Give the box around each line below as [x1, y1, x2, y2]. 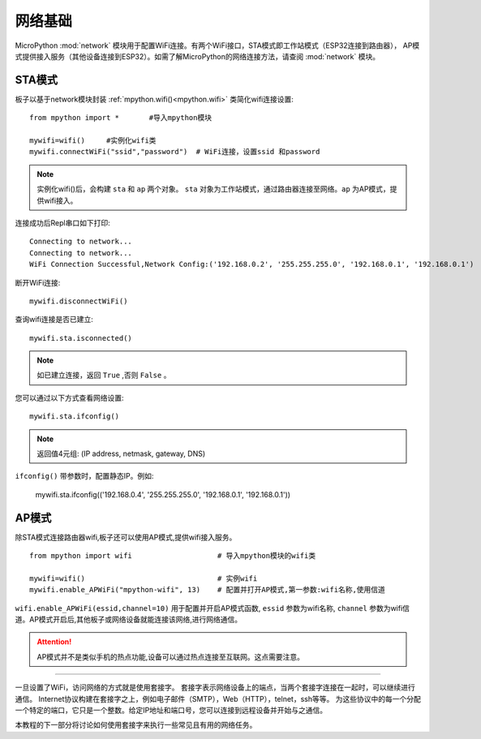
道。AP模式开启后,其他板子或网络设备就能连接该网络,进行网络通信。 [15, 615, 243, 625]
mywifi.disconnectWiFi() [29, 296, 128, 306]
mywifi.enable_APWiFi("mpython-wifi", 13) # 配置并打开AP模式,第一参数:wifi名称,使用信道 [29, 585, 385, 595]
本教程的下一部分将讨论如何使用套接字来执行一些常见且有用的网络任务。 [15, 720, 257, 730]
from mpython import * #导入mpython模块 [29, 114, 213, 122]
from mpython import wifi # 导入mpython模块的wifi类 [29, 552, 316, 561]
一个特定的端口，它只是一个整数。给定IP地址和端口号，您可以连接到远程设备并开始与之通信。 [15, 706, 328, 715]
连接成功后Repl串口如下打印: [15, 217, 110, 227]
